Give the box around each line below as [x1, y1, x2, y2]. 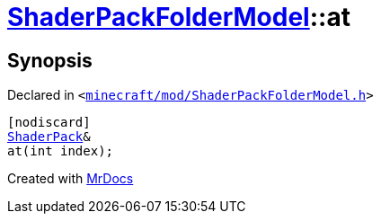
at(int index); [7, 144, 114, 159]
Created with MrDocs [7, 171, 134, 187]
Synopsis [7, 49, 93, 72]
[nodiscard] [7, 115, 91, 130]
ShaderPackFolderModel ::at [7, 2, 350, 32]
